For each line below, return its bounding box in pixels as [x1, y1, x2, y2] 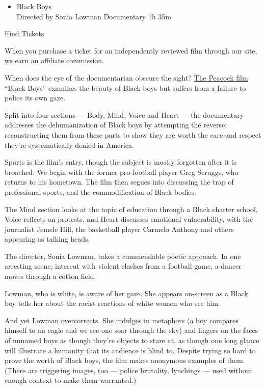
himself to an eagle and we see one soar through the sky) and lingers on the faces [5, 325, 258, 335]
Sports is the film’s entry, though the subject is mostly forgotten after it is [5, 157, 237, 167]
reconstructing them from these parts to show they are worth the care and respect [5, 129, 261, 140]
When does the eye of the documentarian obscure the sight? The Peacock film [5, 72, 248, 83]
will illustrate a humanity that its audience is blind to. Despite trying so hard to [5, 345, 256, 355]
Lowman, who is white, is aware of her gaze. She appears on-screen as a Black [5, 288, 248, 298]
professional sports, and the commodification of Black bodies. [5, 186, 196, 197]
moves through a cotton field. [5, 271, 96, 281]
